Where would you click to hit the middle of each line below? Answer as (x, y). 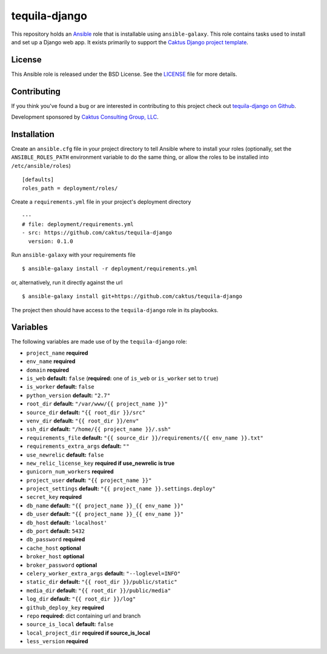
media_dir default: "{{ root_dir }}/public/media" (99, 590)
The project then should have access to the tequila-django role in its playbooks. (115, 310)
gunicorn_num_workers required (70, 472)
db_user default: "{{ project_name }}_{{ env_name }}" (105, 514)
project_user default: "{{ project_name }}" (89, 480)
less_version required (57, 641)
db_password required (56, 539)
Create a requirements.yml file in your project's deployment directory (101, 202)
